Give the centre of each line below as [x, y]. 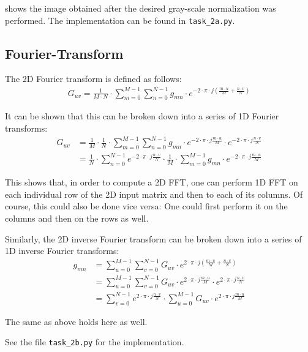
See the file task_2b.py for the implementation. [95, 342]
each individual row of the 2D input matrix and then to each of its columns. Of [154, 194]
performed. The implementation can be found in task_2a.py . [120, 20]
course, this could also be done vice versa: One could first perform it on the [146, 206]
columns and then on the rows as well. [77, 218]
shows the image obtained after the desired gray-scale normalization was [141, 8]
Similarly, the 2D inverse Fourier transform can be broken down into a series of [153, 238]
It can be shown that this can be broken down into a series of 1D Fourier [142, 116]
